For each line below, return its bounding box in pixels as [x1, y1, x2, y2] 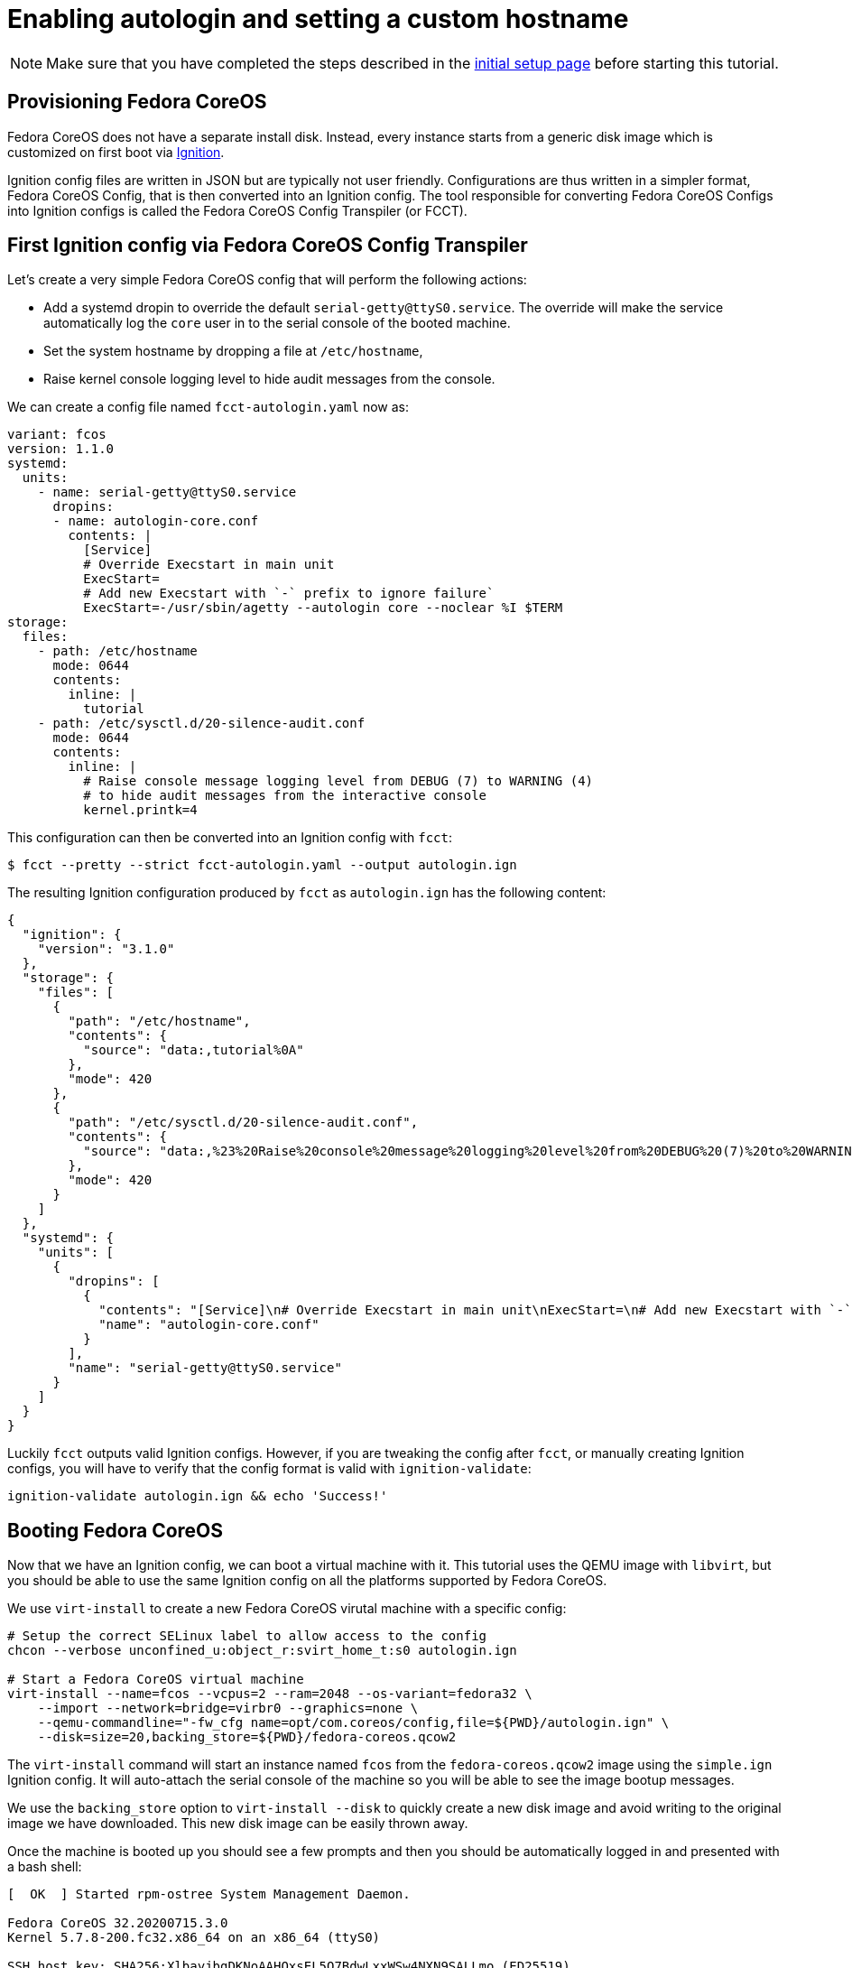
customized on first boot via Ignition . [7, 144, 225, 160]
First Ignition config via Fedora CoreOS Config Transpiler [7, 234, 528, 257]
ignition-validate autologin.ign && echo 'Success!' [7, 1489, 388, 1504]
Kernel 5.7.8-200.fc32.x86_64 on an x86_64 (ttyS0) [7, 1930, 381, 1945]
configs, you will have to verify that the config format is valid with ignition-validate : [7, 1461, 532, 1477]
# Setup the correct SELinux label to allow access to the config [7, 1629, 487, 1644]
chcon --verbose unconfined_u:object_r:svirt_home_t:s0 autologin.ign [7, 1643, 517, 1658]
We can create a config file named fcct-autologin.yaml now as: [7, 399, 410, 415]
